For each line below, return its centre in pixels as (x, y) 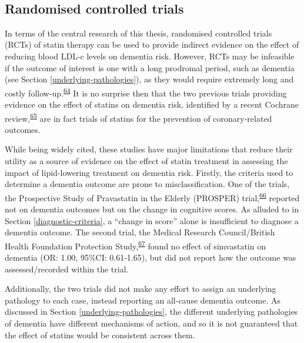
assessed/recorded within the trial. (67, 269)
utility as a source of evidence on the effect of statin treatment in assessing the (146, 161)
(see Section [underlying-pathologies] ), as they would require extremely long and (149, 79)
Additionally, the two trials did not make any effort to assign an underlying (141, 289)
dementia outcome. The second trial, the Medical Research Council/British (140, 232)
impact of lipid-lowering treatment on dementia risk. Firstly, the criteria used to (149, 172)
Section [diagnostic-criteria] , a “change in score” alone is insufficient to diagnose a (152, 220)
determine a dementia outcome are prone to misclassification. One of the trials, (147, 184)
